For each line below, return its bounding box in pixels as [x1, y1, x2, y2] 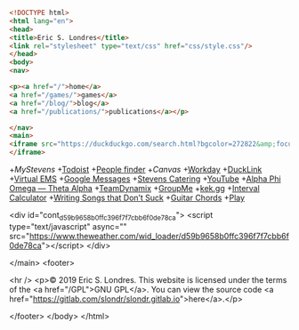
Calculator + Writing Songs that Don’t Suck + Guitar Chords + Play [9, 192, 246, 203]
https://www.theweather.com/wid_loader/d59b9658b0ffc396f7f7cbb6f [29, 230, 289, 241]
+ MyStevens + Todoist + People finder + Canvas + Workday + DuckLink [9, 165, 263, 174]
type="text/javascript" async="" [9, 221, 127, 231]
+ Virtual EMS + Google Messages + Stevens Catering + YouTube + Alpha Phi [9, 173, 282, 184]
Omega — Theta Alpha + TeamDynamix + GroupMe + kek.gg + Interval [9, 183, 260, 193]
